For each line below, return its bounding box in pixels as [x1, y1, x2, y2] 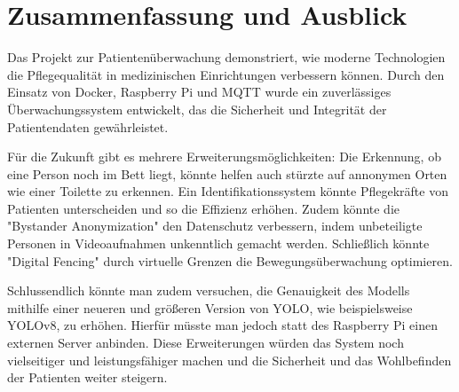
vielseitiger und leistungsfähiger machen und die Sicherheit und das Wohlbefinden [7, 350, 452, 369]
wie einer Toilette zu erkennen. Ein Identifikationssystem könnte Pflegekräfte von [7, 182, 448, 200]
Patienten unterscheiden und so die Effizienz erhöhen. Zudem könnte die [7, 199, 400, 217]
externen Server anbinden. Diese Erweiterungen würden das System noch [7, 333, 404, 352]
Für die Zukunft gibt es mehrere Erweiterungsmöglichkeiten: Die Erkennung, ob [7, 147, 441, 166]
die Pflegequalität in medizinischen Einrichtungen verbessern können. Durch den [7, 65, 445, 83]
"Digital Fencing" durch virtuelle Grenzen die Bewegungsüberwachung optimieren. [7, 251, 453, 270]
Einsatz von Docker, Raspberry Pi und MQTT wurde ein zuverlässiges [7, 82, 392, 101]
